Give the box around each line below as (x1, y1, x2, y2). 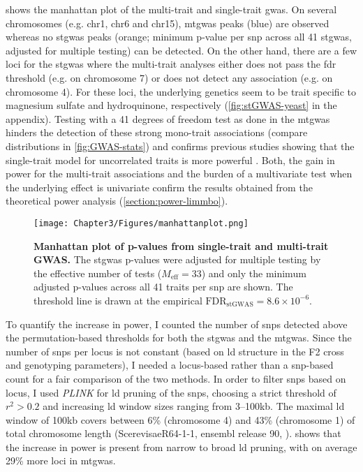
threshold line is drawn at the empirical (34, 293, 202, 307)
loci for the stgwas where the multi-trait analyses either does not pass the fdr (6, 57, 336, 71)
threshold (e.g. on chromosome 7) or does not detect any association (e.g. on (6, 70, 333, 84)
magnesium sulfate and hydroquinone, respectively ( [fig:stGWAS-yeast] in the (6, 98, 337, 112)
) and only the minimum (201, 265, 306, 280)
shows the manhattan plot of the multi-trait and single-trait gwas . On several (6, 2, 337, 16)
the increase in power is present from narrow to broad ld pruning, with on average (6, 439, 357, 454)
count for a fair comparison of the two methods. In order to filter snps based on (6, 371, 346, 385)
